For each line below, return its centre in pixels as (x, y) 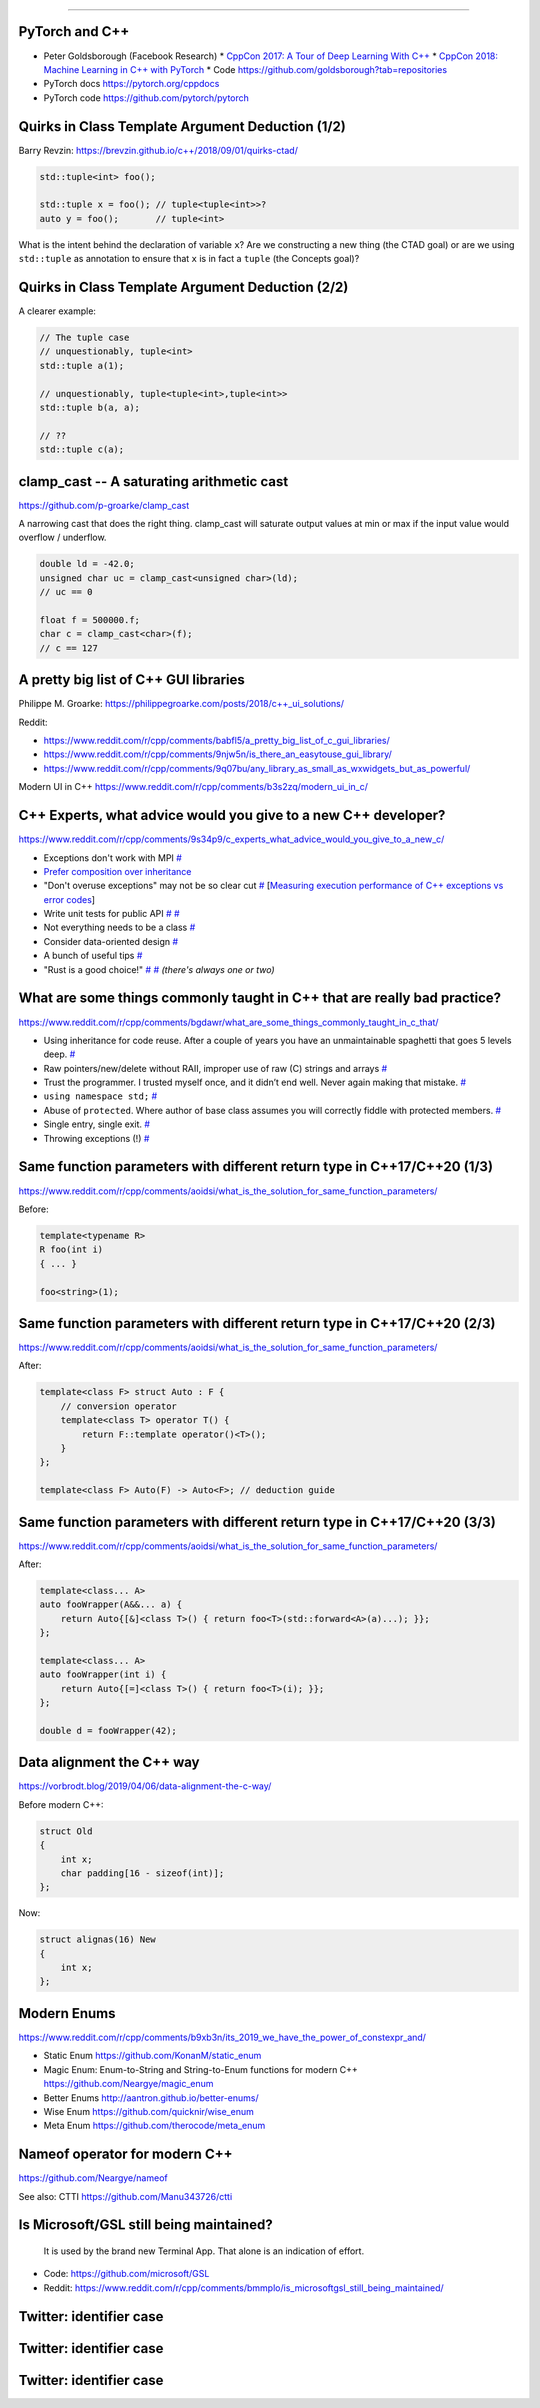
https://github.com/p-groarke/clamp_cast (104, 505)
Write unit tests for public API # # (111, 914)
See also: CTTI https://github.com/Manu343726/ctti (125, 2196)
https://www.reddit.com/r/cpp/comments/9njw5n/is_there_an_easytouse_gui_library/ (217, 754)
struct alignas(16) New (98, 1939)
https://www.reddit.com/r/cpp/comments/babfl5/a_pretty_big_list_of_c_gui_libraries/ (216, 741)
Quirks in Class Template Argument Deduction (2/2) (183, 286)
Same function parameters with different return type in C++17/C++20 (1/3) (256, 1166)
